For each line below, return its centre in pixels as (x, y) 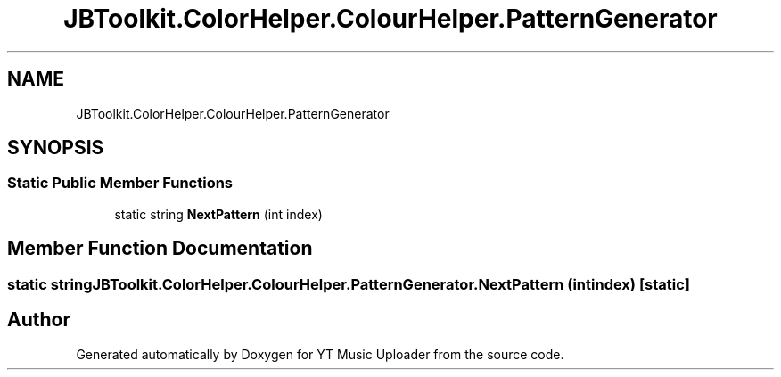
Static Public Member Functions (120, 183)
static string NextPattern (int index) (218, 214)
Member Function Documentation (160, 249)
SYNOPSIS (56, 148)
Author (39, 320)
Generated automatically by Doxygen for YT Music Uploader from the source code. (320, 354)
